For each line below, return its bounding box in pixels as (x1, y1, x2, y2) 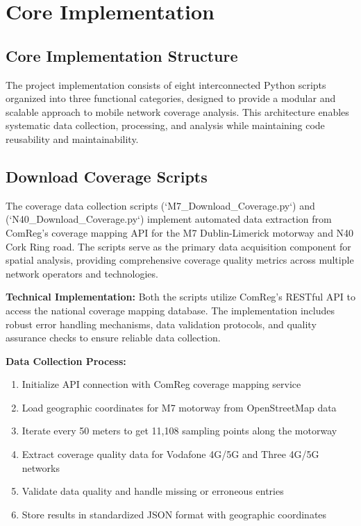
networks (22, 460, 60, 475)
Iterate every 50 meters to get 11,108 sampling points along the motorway (22, 423, 337, 438)
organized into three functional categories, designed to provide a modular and (6, 91, 336, 105)
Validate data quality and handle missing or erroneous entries (22, 484, 284, 498)
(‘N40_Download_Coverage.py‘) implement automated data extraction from (6, 212, 332, 226)
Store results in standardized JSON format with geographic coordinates (22, 507, 327, 521)
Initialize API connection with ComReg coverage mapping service (22, 377, 301, 391)
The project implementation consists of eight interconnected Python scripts (6, 77, 326, 92)
